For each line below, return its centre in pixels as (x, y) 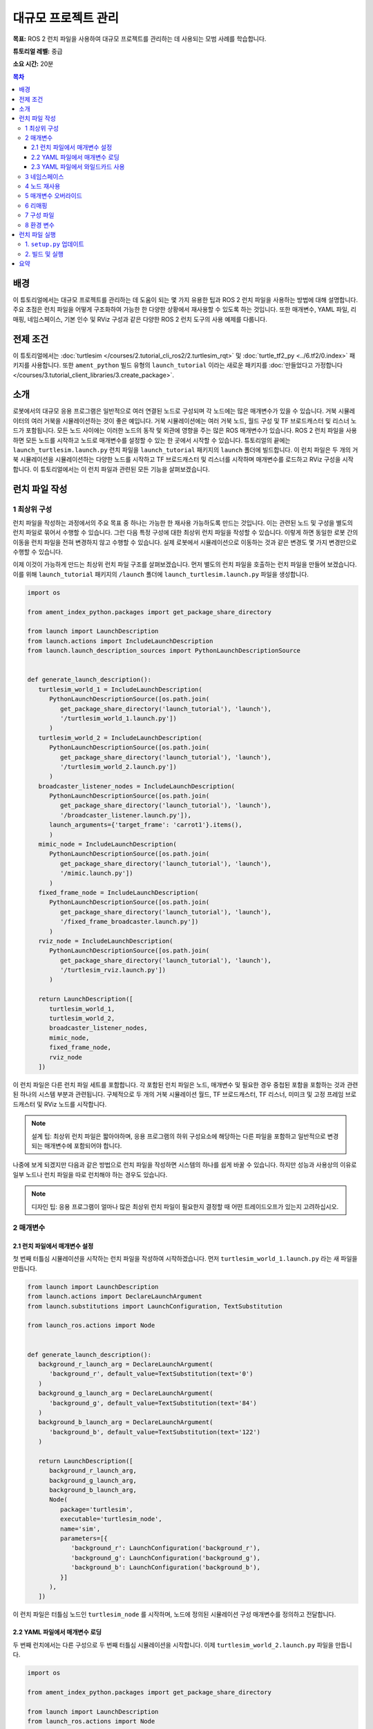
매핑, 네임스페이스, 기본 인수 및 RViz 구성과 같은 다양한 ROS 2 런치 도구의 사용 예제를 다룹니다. (140, 319)
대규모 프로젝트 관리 (66, 18)
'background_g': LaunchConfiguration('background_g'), (166, 1557)
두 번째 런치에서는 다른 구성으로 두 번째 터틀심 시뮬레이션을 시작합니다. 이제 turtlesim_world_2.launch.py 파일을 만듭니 (182, 1645)
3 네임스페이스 (45, 176)
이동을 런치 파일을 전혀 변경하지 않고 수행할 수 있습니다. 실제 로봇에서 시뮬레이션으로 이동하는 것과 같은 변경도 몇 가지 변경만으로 (185, 542)
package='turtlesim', (97, 1509)
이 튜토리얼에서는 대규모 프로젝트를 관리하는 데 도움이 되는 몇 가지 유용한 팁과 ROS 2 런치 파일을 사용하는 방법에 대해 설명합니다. (185, 300)
